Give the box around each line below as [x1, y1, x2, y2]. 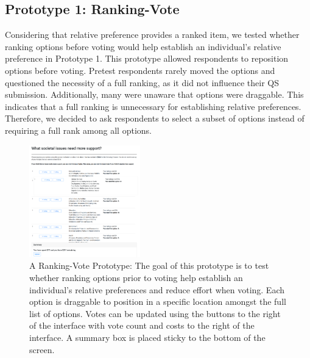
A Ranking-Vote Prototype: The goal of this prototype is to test [29, 259, 269, 272]
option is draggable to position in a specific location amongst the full [29, 295, 286, 308]
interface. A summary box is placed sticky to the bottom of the [29, 331, 266, 343]
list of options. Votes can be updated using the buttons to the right [29, 307, 281, 320]
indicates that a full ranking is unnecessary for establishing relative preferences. [5, 100, 301, 112]
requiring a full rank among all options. [5, 123, 152, 136]
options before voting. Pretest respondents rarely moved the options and [5, 64, 275, 76]
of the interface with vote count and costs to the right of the [29, 319, 255, 332]
